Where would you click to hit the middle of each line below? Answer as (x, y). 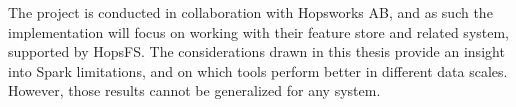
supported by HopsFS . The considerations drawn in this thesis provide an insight (256, 51)
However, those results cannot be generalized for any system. (194, 90)
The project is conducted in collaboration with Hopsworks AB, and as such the (250, 12)
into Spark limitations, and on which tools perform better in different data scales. (258, 70)
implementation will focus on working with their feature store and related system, (259, 31)
